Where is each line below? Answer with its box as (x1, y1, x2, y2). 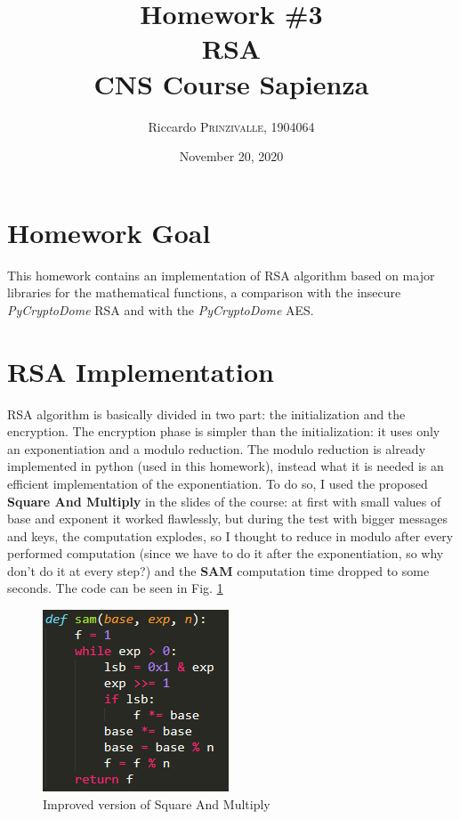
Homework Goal (7, 214, 211, 250)
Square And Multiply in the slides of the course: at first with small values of (7, 491, 441, 510)
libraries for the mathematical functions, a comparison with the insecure (7, 283, 401, 302)
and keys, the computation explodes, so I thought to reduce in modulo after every (7, 526, 454, 545)
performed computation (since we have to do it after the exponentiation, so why (7, 544, 444, 563)
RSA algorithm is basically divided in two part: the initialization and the (7, 404, 406, 423)
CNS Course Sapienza (93, 65, 369, 101)
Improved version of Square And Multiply (43, 794, 270, 813)
